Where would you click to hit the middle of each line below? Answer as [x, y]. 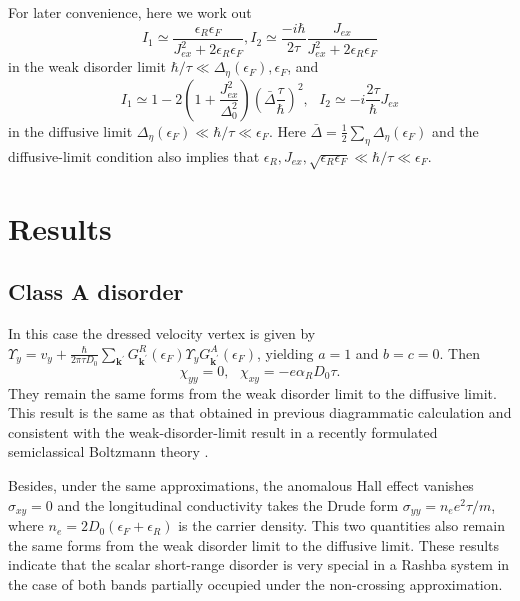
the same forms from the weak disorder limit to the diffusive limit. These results [254, 544]
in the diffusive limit [70, 130]
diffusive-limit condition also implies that [134, 155]
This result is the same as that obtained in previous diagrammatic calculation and [260, 412]
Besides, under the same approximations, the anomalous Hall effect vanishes [241, 485]
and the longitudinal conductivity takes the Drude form [228, 504]
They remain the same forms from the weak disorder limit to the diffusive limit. [252, 392]
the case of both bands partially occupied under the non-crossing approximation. [255, 583]
